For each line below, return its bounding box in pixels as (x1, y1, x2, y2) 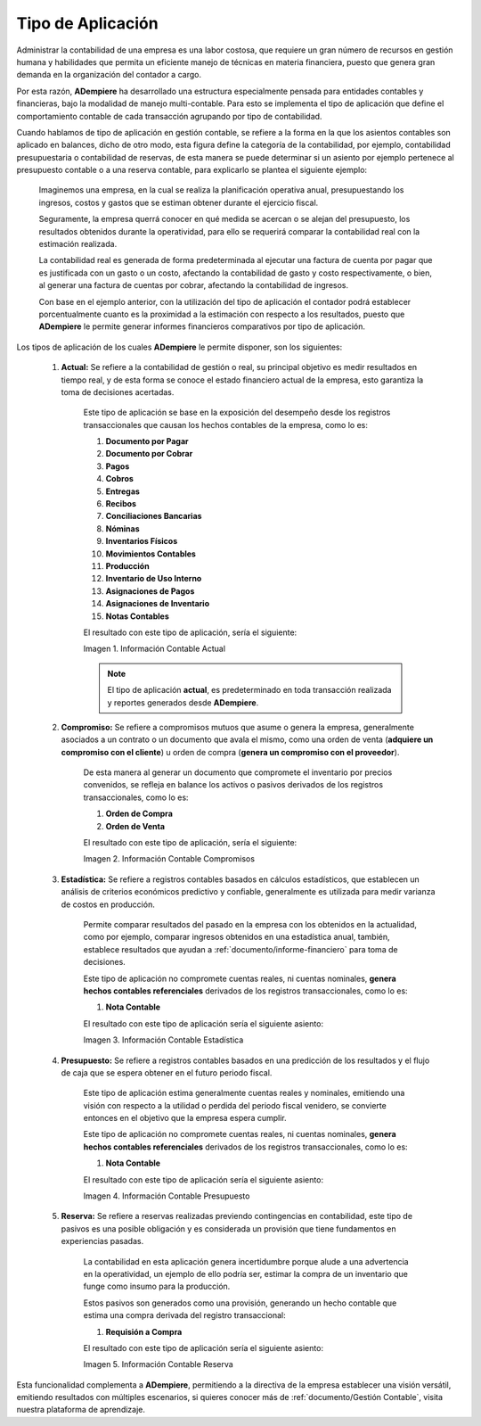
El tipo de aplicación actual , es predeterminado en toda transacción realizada (107, 685, 392, 696)
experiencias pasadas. (61, 1236, 144, 1247)
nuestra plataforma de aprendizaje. (16, 1405, 146, 1415)
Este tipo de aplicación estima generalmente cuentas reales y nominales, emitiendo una (83, 1088, 405, 1099)
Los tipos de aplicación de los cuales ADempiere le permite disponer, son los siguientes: (16, 342, 343, 352)
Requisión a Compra (105, 1326, 183, 1337)
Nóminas (105, 523, 140, 534)
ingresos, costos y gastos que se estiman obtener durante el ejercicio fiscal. (38, 197, 319, 208)
